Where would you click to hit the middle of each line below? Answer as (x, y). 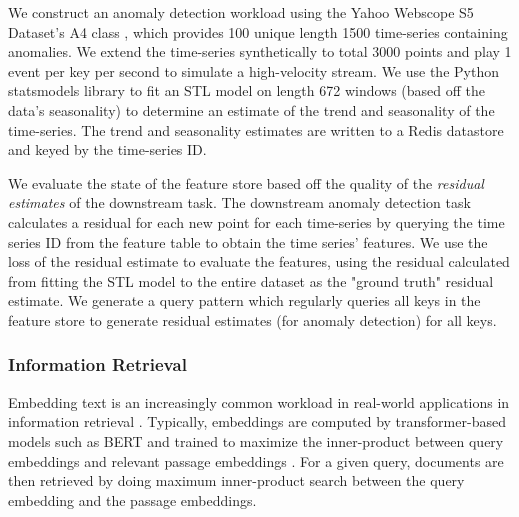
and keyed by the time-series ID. (107, 149)
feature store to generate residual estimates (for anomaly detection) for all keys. (252, 319)
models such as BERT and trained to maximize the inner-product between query (256, 440)
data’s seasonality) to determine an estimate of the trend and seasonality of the (251, 109)
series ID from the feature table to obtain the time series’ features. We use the (248, 241)
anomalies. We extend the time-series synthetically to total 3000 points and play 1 (260, 51)
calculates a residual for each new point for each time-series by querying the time (256, 221)
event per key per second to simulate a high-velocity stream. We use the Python (253, 70)
